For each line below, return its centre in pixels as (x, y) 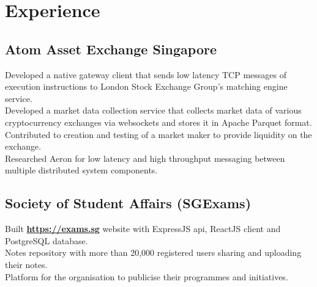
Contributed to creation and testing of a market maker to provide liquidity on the (158, 134)
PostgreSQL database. (47, 240)
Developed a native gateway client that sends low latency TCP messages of (146, 74)
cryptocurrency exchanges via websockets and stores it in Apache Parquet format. (158, 122)
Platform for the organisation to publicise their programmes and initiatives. (147, 276)
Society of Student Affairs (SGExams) (128, 203)
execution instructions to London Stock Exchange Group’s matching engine (146, 86)
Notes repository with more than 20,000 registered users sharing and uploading (153, 252)
